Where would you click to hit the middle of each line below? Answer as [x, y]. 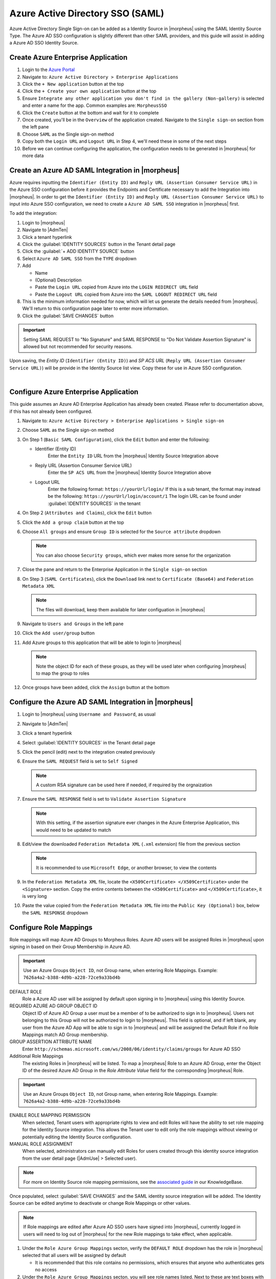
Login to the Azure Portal [49, 70]
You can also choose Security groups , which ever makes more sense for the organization [133, 555]
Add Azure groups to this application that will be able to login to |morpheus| [102, 643]
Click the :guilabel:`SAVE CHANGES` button [68, 316]
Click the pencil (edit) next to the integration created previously [89, 752]
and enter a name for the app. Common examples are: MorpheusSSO [95, 105]
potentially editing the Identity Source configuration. [77, 1137]
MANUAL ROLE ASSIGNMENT [41, 1144]
